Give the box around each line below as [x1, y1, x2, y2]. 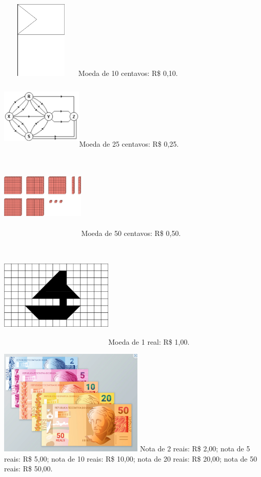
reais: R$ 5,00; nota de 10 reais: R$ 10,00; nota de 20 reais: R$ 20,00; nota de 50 [4, 453, 257, 464]
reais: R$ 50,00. [4, 463, 53, 474]
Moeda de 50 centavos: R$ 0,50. [81, 228, 181, 239]
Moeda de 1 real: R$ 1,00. [108, 336, 190, 347]
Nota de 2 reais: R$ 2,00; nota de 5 [139, 443, 250, 454]
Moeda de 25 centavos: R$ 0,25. [79, 138, 179, 149]
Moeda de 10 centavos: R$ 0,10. [78, 67, 178, 78]
